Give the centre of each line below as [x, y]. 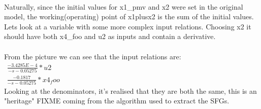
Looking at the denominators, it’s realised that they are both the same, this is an [130, 90]
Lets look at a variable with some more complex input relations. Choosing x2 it [128, 26]
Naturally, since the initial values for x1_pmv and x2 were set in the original [124, 6]
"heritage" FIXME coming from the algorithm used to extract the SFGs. [117, 101]
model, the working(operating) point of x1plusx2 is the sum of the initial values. [129, 16]
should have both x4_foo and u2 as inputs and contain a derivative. [110, 36]
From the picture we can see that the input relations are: [93, 56]
